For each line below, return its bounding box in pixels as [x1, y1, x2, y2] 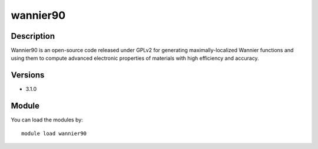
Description [11, 31, 55, 41]
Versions [11, 70, 45, 80]
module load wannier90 [21, 130, 87, 137]
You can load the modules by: [11, 116, 84, 123]
